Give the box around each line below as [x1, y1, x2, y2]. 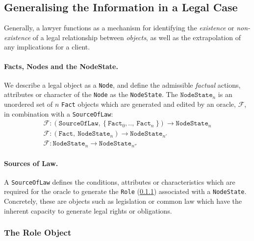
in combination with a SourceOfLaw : [4, 108, 113, 119]
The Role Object [4, 226, 72, 239]
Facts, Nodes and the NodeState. [4, 61, 118, 71]
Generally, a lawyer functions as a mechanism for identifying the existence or [4, 23, 234, 33]
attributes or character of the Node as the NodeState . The [4, 89, 178, 99]
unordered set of [4, 99, 53, 109]
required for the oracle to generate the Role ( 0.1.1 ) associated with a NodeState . [4, 186, 247, 196]
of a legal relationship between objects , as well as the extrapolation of [32, 32, 241, 42]
